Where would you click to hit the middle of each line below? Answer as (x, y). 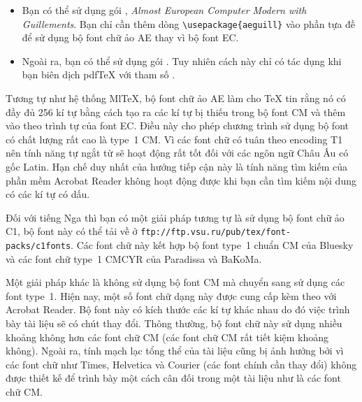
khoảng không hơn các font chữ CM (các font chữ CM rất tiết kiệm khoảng (167, 337)
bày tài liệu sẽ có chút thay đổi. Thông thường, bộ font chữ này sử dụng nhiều (174, 323)
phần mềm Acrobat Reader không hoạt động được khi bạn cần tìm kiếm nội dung (181, 180)
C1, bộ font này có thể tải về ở (72, 231)
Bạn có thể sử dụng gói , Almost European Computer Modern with (164, 10)
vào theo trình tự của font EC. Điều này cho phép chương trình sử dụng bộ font (177, 125)
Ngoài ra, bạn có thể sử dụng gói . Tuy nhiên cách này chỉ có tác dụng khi (182, 60)
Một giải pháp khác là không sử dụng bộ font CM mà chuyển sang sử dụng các (175, 282)
